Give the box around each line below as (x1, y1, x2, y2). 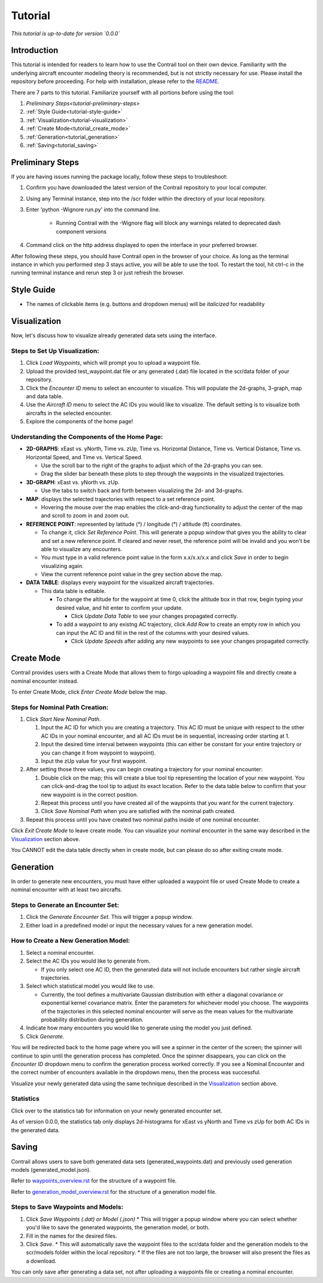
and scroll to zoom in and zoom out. (41, 512, 130, 520)
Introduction (11, 45, 59, 56)
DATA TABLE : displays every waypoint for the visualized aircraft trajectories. (26, 579, 215, 586)
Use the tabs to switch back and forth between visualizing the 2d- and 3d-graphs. (41, 487, 243, 494)
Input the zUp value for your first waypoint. (41, 757, 147, 765)
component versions (56, 228, 107, 235)
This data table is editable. (41, 587, 106, 594)
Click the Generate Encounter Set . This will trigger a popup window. (26, 914, 193, 921)
